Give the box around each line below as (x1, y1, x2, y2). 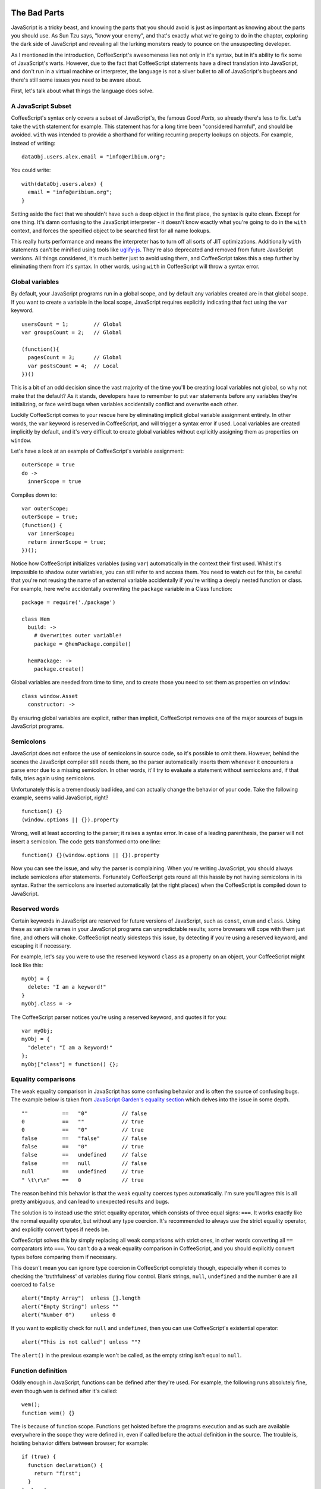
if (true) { (21, 1453, 56, 1460)
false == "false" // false (21, 1135, 147, 1142)
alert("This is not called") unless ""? (21, 1338, 141, 1345)
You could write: (11, 167, 51, 174)
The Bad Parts (11, 8, 65, 18)
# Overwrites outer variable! (33, 632, 122, 639)
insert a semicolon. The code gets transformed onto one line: (11, 837, 161, 845)
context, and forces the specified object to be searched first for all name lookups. (11, 227, 211, 234)
